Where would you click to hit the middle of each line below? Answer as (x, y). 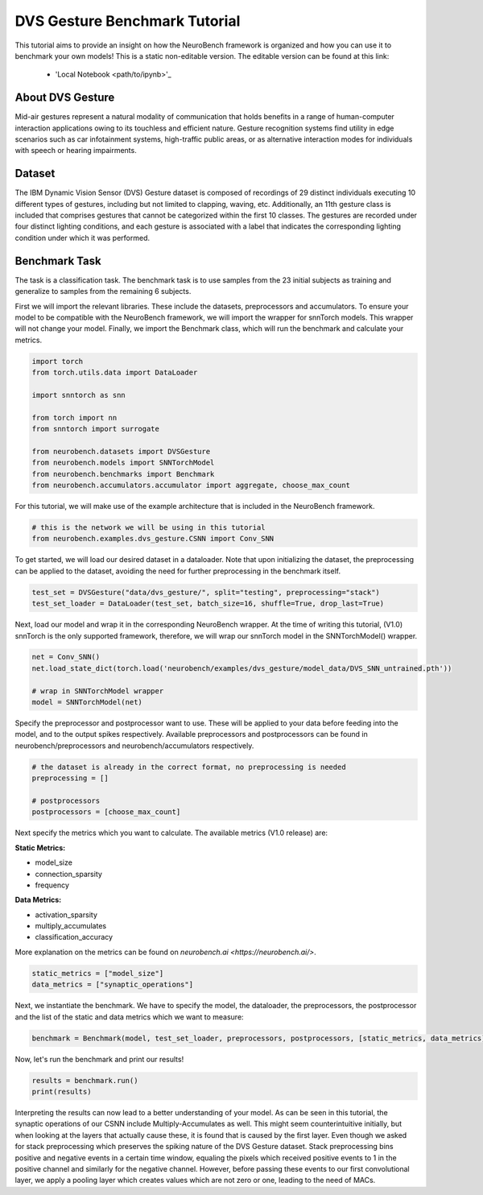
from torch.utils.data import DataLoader (115, 373)
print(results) (62, 1092)
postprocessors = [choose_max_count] (106, 812)
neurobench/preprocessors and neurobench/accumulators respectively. (134, 746)
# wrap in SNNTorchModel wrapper (98, 691)
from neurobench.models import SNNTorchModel (123, 463)
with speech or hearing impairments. (76, 151)
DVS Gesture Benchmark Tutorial (128, 21)
